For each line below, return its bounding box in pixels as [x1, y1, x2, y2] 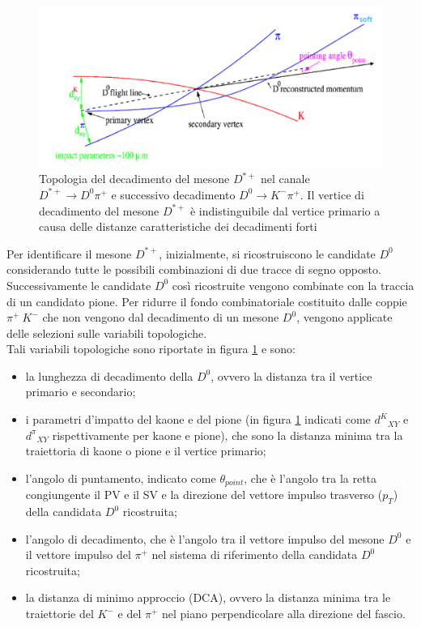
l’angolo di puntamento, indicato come [25, 469, 216, 486]
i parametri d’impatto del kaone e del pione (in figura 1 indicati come [25, 411, 371, 428]
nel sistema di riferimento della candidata [151, 546, 358, 563]
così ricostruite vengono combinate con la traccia [172, 276, 415, 293]
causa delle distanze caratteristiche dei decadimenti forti [39, 218, 317, 235]
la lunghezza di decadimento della [25, 367, 193, 384]
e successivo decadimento [111, 186, 236, 203]
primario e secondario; [25, 383, 136, 400]
